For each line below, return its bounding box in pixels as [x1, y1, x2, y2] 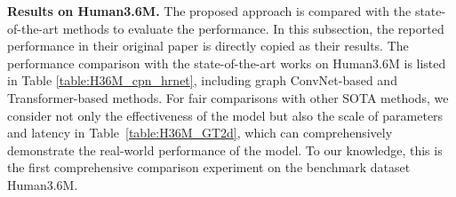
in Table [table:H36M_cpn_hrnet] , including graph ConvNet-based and [7, 71, 397, 90]
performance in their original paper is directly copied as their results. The [7, 36, 409, 55]
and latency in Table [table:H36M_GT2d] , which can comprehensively [7, 123, 393, 142]
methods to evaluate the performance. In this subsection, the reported [62, 19, 444, 37]
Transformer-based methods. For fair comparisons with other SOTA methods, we [7, 88, 449, 106]
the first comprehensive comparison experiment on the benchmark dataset [7, 158, 411, 177]
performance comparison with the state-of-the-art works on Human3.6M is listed [7, 53, 446, 72]
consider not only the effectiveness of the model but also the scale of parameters [7, 106, 444, 124]
